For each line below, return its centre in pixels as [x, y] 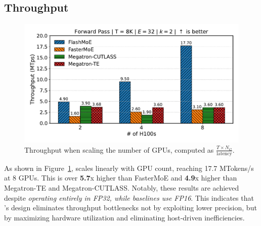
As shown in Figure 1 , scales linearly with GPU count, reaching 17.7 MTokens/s [129, 168]
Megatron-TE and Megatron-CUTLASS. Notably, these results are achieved [122, 188]
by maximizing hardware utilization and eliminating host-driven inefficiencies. [124, 217]
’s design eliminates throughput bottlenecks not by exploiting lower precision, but [130, 208]
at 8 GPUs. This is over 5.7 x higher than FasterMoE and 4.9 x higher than [121, 178]
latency [224, 153]
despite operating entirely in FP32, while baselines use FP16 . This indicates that [129, 197]
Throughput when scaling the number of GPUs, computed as [119, 149]
